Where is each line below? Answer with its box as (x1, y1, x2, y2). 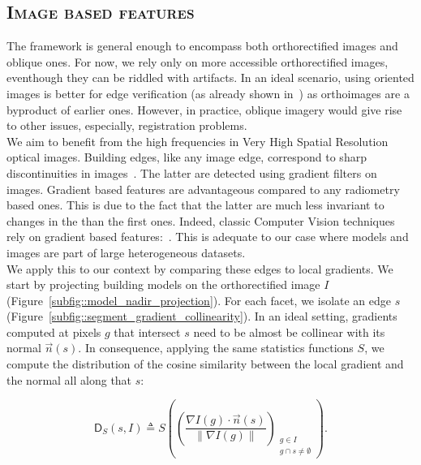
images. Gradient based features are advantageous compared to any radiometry (6, 180, 400, 197)
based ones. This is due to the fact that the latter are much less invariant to (6, 196, 384, 213)
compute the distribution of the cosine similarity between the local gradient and (6, 355, 404, 372)
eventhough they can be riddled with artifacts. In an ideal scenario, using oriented (6, 69, 415, 86)
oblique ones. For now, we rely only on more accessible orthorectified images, (6, 53, 389, 70)
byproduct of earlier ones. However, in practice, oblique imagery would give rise (6, 101, 402, 118)
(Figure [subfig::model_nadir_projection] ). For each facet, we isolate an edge (6, 291, 392, 308)
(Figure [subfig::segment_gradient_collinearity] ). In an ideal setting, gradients (6, 308, 397, 325)
